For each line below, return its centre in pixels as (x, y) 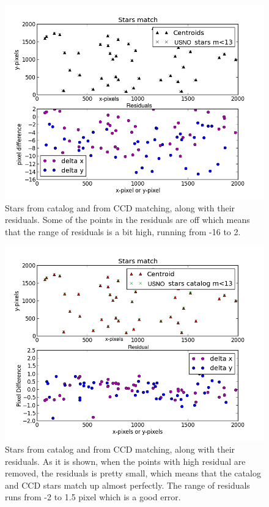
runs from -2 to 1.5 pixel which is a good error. (93, 497)
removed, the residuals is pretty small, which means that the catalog (133, 473)
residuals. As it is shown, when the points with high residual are (125, 461)
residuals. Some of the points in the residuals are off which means (127, 220)
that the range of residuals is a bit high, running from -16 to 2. (123, 231)
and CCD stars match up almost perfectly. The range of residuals (127, 485)
